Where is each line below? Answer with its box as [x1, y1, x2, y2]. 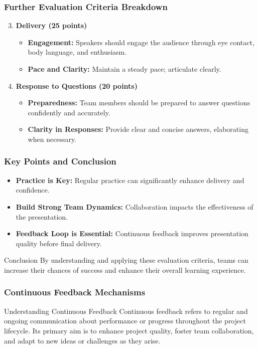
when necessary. [28, 133, 77, 144]
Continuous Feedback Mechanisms [4, 286, 146, 298]
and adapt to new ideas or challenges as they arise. [4, 335, 161, 345]
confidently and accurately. [28, 107, 110, 117]
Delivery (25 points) [16, 20, 87, 31]
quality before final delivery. [16, 238, 102, 248]
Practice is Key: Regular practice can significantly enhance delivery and [16, 174, 244, 185]
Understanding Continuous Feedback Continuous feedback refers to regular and [4, 305, 248, 316]
